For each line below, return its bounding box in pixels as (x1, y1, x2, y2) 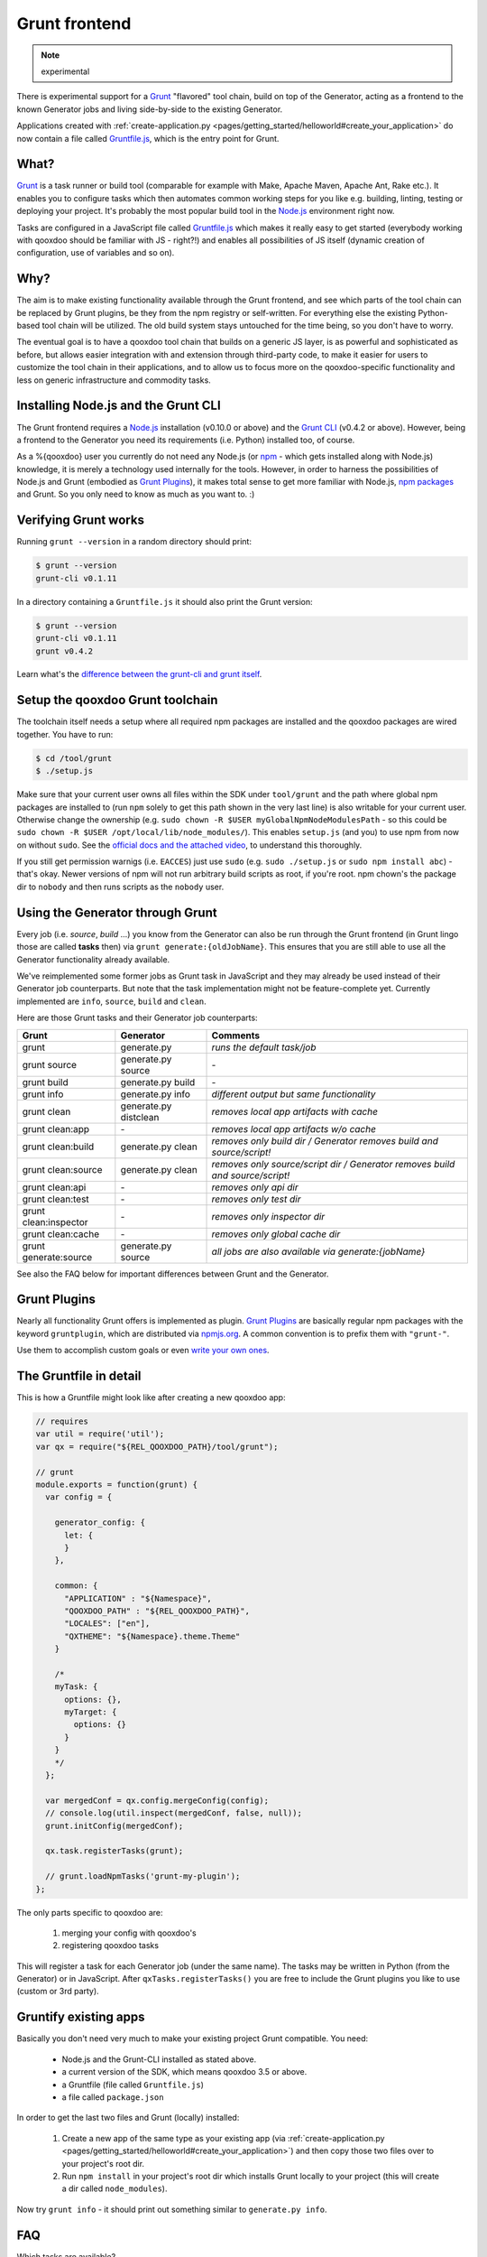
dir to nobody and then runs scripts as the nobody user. (16, 881, 225, 892)
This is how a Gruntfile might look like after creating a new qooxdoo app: (16, 1392, 286, 1403)
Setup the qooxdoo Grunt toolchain (16, 692, 218, 708)
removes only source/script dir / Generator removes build (211, 1157, 455, 1170)
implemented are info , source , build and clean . (16, 996, 207, 1007)
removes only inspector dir (211, 1210, 326, 1222)
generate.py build (120, 1075, 196, 1088)
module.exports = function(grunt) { (35, 1480, 198, 1490)
